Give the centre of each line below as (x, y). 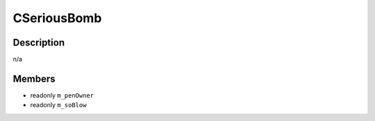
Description (39, 43)
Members (34, 78)
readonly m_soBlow (58, 105)
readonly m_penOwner (62, 95)
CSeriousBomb (57, 18)
